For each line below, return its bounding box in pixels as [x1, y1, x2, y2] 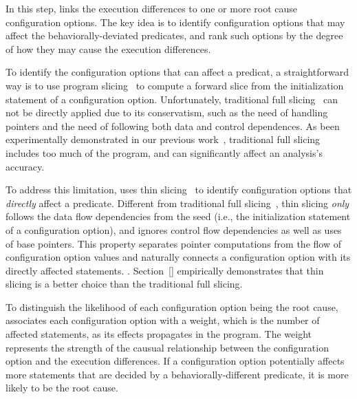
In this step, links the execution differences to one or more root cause [6, 1, 297, 15]
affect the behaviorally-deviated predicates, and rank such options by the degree [6, 28, 343, 43]
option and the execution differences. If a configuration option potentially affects [6, 354, 345, 368]
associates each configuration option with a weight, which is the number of [6, 313, 320, 327]
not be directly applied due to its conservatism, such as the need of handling [6, 105, 328, 120]
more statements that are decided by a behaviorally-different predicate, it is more [6, 367, 349, 381]
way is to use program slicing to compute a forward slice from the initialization [6, 78, 344, 92]
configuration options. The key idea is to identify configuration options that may [6, 14, 345, 29]
